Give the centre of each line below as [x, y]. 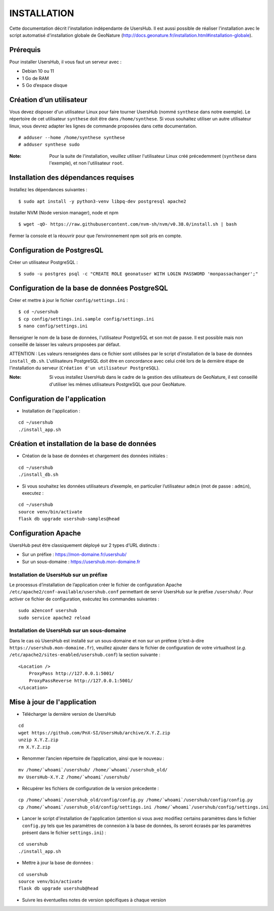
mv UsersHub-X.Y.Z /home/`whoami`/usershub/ [75, 777]
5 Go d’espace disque [45, 85]
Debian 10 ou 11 [38, 71]
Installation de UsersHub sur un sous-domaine [68, 631]
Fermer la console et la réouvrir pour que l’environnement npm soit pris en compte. [96, 236]
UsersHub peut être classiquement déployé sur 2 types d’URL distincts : [84, 545]
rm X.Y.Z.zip [34, 747]
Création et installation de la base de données [83, 444]
